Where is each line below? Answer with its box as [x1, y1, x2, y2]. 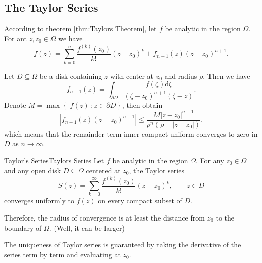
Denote [4, 99, 26, 110]
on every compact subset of [98, 195, 182, 206]
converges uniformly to [4, 195, 74, 206]
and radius [164, 70, 197, 81]
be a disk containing [39, 70, 102, 81]
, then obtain [122, 99, 163, 110]
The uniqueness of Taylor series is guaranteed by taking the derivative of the [4, 239, 241, 250]
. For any [196, 155, 224, 165]
